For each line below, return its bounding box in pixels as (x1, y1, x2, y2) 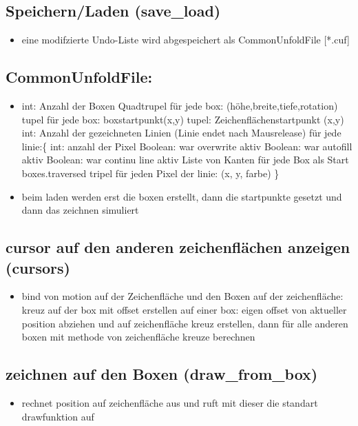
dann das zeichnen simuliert (21, 203, 139, 217)
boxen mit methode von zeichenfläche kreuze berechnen (21, 329, 255, 344)
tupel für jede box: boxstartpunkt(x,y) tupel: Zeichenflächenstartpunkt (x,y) (21, 112, 344, 126)
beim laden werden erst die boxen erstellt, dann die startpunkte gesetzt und (21, 189, 342, 203)
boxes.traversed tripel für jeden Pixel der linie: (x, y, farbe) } (21, 165, 280, 180)
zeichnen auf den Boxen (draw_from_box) (6, 363, 318, 385)
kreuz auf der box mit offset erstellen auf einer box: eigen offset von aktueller (21, 302, 347, 316)
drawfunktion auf (21, 409, 94, 423)
